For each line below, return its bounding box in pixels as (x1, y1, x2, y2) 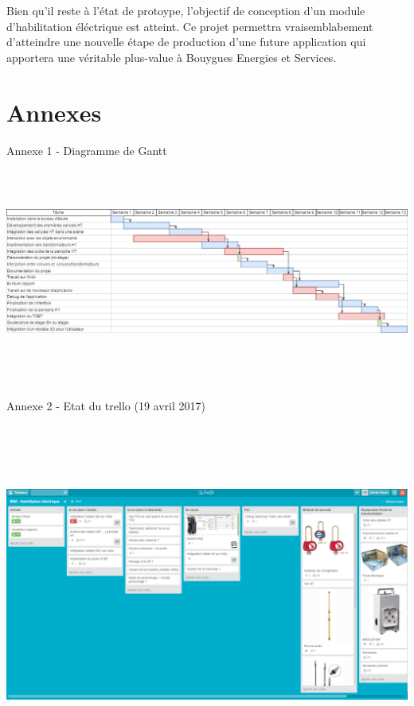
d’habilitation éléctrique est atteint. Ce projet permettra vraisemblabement (6, 17, 373, 34)
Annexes (6, 95, 102, 128)
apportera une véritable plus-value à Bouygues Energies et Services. (6, 48, 337, 65)
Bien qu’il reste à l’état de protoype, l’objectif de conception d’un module (6, 2, 365, 18)
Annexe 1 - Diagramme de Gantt (6, 142, 167, 158)
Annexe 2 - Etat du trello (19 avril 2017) (6, 398, 205, 414)
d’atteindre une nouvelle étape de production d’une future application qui (6, 33, 366, 50)
